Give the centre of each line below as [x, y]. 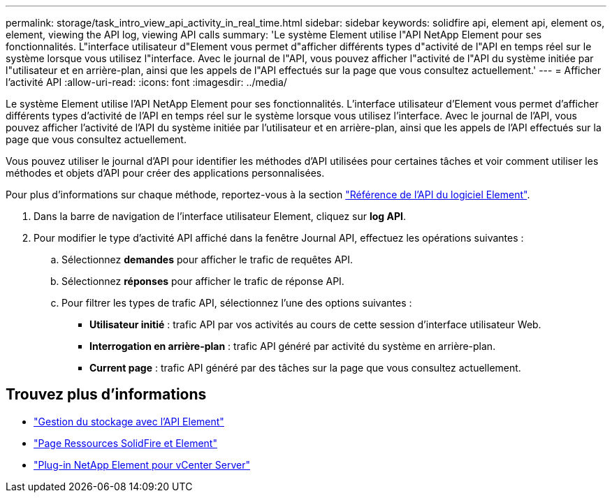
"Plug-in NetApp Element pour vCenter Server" [142, 464]
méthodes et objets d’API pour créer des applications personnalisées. [165, 173]
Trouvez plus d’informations [106, 395]
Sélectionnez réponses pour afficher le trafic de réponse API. [203, 281]
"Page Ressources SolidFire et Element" [125, 443]
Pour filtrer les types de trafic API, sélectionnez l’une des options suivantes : [237, 303]
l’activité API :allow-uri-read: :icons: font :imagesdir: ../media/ [146, 82]
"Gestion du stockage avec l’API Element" [129, 421]
